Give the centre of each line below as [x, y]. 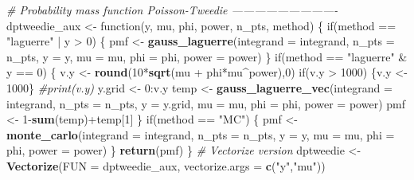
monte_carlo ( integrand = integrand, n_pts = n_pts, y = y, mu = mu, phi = [201, 134]
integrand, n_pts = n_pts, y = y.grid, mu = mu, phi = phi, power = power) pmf [206, 103]
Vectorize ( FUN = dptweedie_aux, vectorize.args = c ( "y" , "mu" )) [166, 165]
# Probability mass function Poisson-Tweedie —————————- [172, 10]
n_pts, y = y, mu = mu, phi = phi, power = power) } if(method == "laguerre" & [207, 56]
